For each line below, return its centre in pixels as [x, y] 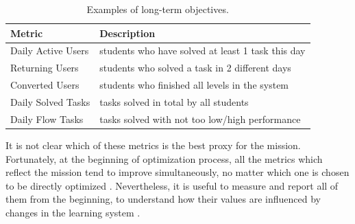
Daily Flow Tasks [47, 119]
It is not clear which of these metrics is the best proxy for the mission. [153, 145]
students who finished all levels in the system [194, 85]
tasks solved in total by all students [174, 101]
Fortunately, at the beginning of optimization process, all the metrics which [164, 158]
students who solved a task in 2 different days [195, 68]
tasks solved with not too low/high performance [200, 119]
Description [127, 33]
